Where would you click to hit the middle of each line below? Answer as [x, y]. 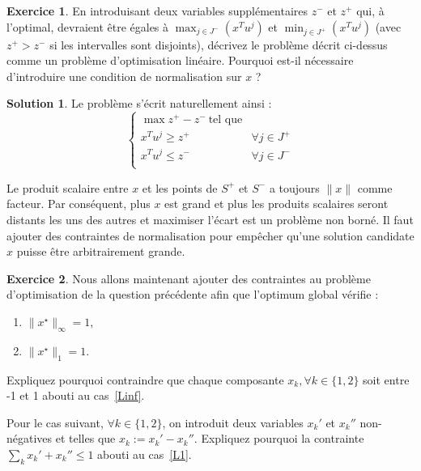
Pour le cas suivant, [55, 422]
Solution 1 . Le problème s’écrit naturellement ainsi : [139, 103]
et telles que [85, 438]
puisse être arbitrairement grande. [101, 251]
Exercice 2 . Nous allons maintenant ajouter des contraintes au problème [189, 278]
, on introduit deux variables [233, 422]
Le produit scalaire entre [68, 187]
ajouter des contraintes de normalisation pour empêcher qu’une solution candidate [210, 235]
